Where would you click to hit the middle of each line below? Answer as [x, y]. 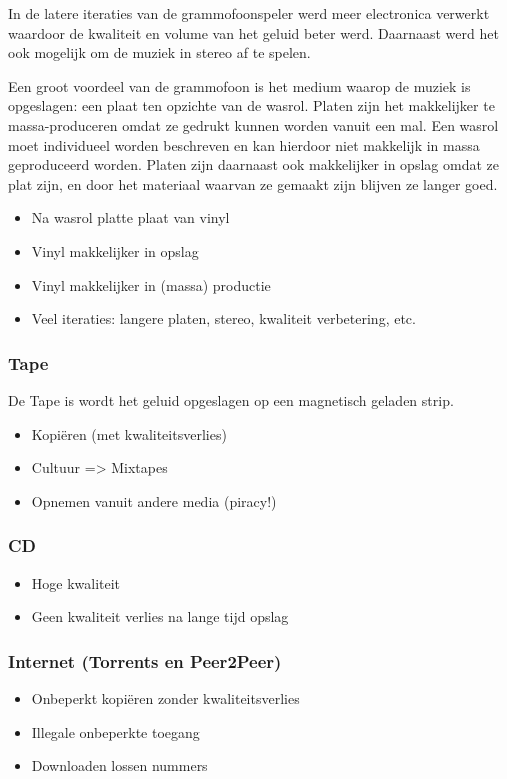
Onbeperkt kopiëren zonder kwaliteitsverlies [165, 697]
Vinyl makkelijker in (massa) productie [151, 284]
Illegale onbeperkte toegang [115, 731]
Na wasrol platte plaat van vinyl [130, 217]
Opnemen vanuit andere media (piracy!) [154, 500]
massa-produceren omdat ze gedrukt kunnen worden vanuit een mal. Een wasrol [253, 124]
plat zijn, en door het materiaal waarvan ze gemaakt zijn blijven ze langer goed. [253, 183]
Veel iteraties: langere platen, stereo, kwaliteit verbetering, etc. [223, 318]
